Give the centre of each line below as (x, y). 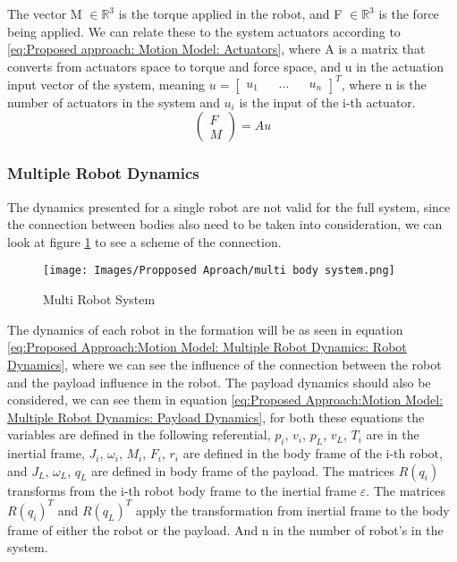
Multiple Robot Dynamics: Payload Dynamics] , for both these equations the (216, 417)
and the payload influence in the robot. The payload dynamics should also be (219, 382)
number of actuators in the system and (114, 102)
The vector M (45, 13)
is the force (409, 13)
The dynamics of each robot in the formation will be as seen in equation (205, 329)
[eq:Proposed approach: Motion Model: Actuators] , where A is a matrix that (216, 49)
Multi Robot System (99, 299)
